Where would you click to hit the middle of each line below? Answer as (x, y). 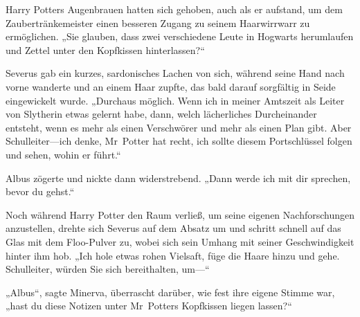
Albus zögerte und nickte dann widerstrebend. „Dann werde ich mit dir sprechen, (178, 178)
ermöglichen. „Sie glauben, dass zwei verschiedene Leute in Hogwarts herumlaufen (180, 36)
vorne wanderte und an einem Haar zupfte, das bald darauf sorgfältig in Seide (171, 86)
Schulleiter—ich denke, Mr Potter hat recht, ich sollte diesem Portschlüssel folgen (179, 141)
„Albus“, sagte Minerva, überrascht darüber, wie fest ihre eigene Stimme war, (170, 292)
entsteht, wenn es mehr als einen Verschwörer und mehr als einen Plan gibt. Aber (179, 127)
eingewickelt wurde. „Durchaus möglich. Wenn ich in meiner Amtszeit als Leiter (175, 100)
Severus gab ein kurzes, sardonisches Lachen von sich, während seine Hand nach (175, 73)
